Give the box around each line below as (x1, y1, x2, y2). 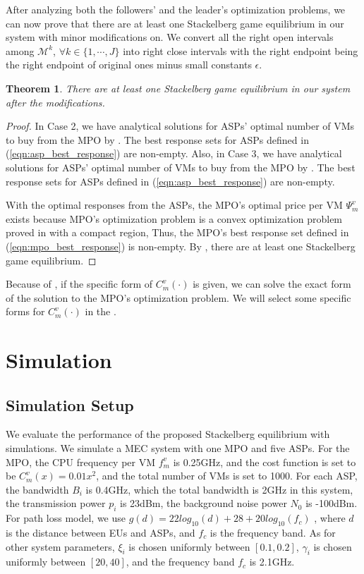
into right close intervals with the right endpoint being (123, 43, 358, 58)
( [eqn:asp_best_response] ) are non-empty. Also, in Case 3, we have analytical (6, 146, 342, 161)
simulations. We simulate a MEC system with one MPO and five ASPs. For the (6, 441, 350, 456)
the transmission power (6, 496, 106, 511)
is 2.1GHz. (249, 554, 295, 569)
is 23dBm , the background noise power (120, 496, 287, 511)
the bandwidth (6, 482, 69, 496)
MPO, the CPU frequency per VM (6, 454, 156, 469)
